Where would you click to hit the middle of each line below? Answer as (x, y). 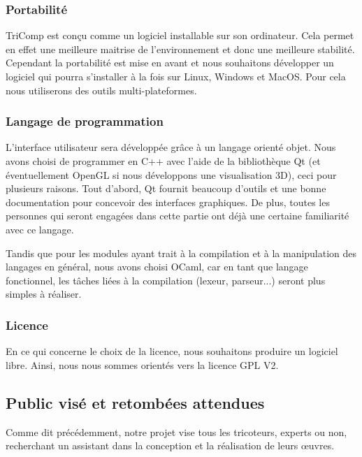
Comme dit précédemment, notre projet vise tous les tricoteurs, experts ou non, (176, 431)
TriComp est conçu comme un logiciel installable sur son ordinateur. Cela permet (180, 35)
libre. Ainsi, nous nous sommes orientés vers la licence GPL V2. (142, 364)
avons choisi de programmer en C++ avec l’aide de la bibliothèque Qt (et (163, 161)
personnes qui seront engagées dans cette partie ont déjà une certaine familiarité (178, 216)
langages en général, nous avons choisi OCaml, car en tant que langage (157, 267)
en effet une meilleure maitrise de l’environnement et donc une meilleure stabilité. (180, 49)
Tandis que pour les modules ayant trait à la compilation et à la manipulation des (181, 253)
